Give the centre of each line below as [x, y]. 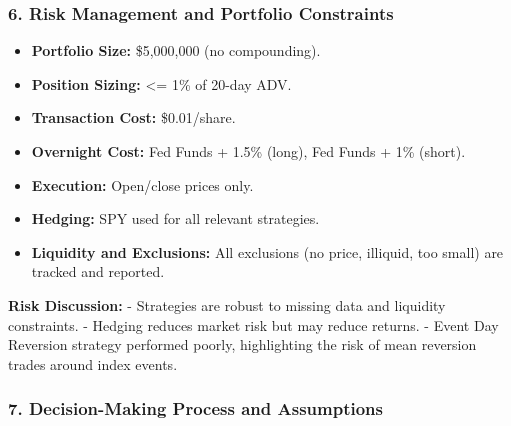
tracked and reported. [98, 271]
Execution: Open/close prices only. [142, 184]
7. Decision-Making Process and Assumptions [196, 408]
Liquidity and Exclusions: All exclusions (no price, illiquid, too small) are [267, 251]
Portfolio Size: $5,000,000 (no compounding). [176, 50]
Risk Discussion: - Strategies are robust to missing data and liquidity [227, 304]
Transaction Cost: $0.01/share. [133, 117]
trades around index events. [93, 363]
